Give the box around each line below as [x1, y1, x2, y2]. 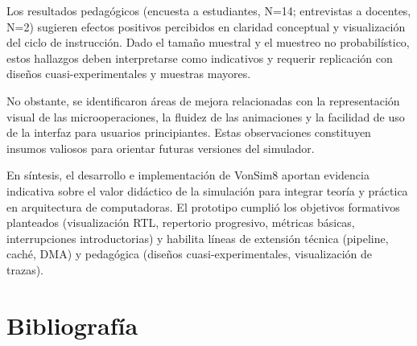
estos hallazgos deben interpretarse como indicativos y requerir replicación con [6, 49, 393, 66]
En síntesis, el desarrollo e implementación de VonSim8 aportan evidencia [6, 167, 370, 183]
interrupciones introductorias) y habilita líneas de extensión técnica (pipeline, [6, 229, 389, 246]
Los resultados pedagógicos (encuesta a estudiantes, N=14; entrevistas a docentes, [6, 2, 411, 19]
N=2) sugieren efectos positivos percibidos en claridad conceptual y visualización [6, 18, 406, 35]
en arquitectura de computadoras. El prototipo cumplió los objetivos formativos [6, 198, 400, 215]
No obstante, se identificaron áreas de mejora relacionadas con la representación [6, 92, 400, 109]
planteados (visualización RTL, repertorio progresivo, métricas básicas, [6, 214, 355, 231]
